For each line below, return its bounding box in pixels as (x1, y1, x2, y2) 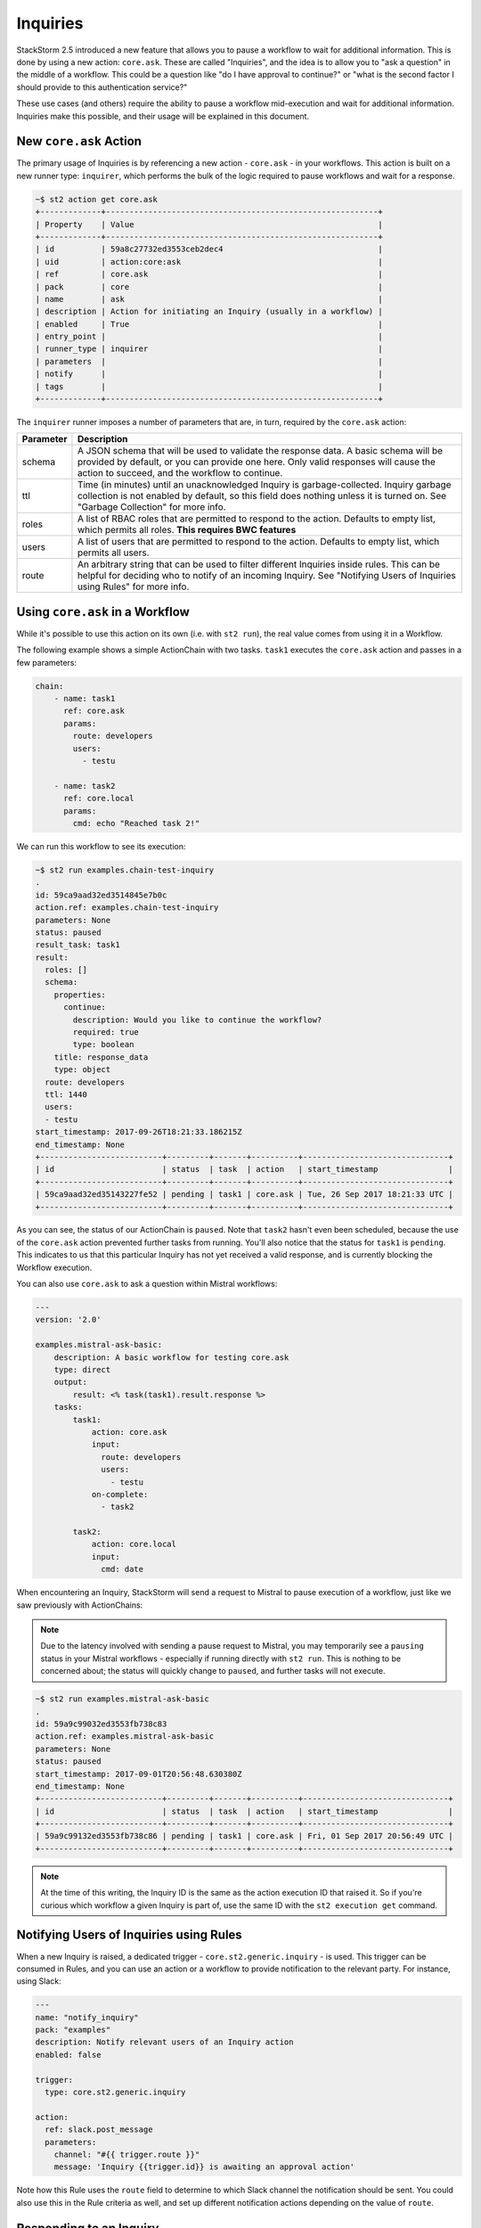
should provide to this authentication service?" (16, 81, 188, 93)
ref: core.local (63, 793, 135, 804)
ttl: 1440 (45, 1089, 88, 1100)
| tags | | (35, 381, 383, 391)
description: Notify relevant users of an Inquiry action (35, 2037, 294, 2047)
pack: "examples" (35, 2025, 111, 2036)
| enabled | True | (35, 319, 383, 329)
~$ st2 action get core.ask (35, 194, 158, 204)
